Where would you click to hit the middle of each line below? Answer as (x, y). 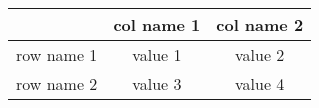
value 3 (157, 83)
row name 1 (57, 54)
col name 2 (260, 24)
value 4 (260, 83)
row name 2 (57, 83)
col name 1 (157, 24)
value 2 (260, 54)
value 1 (157, 54)
